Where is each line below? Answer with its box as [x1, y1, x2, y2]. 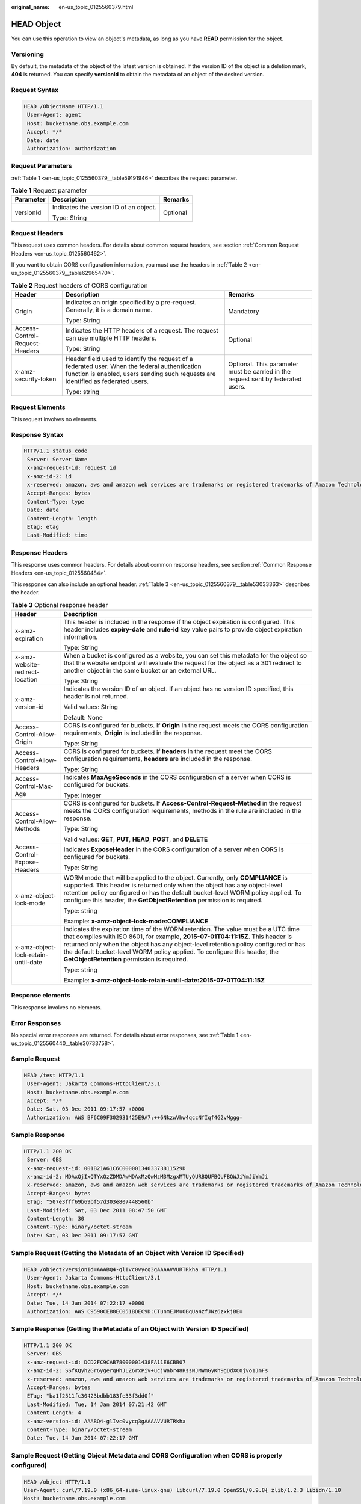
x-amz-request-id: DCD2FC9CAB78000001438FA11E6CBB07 [27, 1358, 186, 1366]
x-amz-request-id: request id [27, 464, 117, 472]
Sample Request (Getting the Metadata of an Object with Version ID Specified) [11, 1249, 244, 1257]
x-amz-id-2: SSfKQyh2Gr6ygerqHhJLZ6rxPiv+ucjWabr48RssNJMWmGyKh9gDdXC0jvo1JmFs [27, 1367, 268, 1374]
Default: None [63, 713, 103, 721]
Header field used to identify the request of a [65, 355, 193, 363]
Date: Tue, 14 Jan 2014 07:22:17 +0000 [27, 1299, 144, 1307]
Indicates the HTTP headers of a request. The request [65, 327, 219, 335]
